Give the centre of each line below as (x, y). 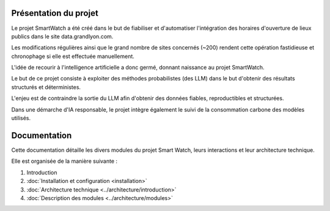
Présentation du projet (55, 13)
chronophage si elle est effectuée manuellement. (73, 56)
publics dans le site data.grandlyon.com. (62, 36)
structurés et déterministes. (46, 87)
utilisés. (21, 118)
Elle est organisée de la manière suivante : (64, 161)
